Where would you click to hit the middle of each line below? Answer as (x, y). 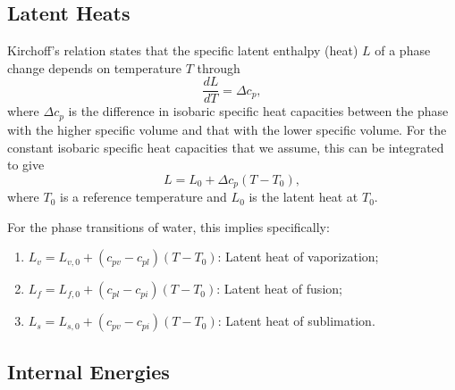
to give (26, 165)
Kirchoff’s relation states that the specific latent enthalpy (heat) (183, 50)
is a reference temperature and (143, 197)
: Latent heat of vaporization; (298, 257)
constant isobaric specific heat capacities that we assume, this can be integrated (226, 147)
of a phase (403, 50)
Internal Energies (88, 371)
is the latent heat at (303, 197)
